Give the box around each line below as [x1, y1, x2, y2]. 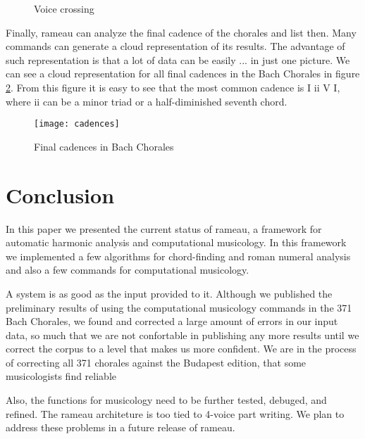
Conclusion [6, 180, 115, 209]
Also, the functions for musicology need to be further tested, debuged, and [6, 393, 327, 407]
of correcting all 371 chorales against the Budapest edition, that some [6, 355, 307, 369]
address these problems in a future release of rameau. [6, 420, 235, 435]
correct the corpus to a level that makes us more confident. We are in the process [6, 341, 357, 356]
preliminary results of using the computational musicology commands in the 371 [6, 300, 352, 314]
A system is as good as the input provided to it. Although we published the [6, 286, 333, 300]
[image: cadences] [34, 119, 120, 129]
